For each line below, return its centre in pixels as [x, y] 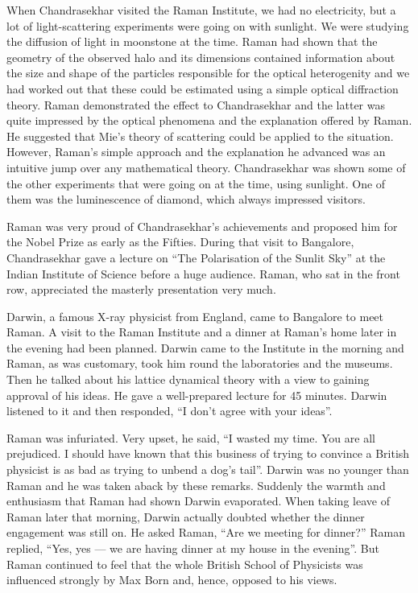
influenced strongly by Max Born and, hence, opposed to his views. [172, 580]
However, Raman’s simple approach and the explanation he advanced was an [196, 152]
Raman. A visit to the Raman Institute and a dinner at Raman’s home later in [202, 332]
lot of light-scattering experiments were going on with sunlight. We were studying [208, 25]
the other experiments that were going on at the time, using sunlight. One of [196, 183]
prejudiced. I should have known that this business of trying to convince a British [208, 453]
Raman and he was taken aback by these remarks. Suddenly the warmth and [196, 485]
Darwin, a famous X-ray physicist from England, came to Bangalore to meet [195, 316]
